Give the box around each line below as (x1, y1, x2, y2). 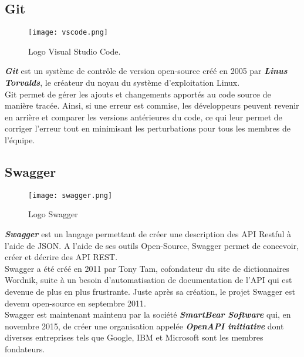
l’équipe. (5, 134, 35, 146)
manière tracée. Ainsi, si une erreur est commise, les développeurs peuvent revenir (5, 99, 299, 112)
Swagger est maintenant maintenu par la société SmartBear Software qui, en (5, 308, 291, 321)
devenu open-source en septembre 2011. (5, 297, 146, 309)
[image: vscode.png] (28, 28, 109, 37)
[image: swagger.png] (28, 191, 113, 200)
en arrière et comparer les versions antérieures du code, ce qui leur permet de (5, 110, 282, 123)
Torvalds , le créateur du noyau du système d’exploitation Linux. (5, 76, 240, 89)
